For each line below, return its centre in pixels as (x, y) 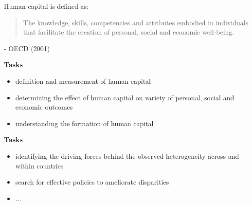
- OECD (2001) (27, 48)
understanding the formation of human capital (84, 123)
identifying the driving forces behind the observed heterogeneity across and (127, 156)
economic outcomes (44, 107)
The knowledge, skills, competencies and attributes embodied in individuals (136, 22)
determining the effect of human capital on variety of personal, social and (125, 97)
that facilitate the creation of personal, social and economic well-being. (129, 32)
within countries (39, 165)
